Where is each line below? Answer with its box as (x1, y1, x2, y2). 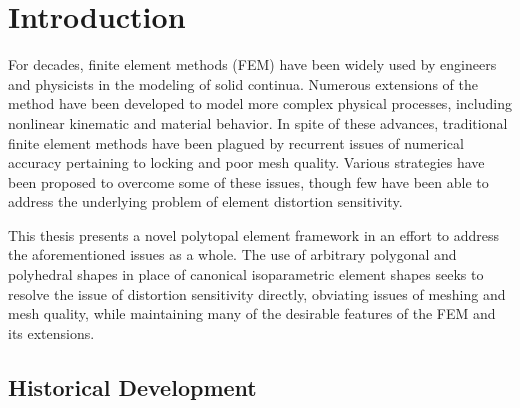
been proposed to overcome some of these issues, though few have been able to (8, 171, 489, 192)
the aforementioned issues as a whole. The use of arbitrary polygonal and (8, 244, 457, 265)
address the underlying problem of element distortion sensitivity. (8, 191, 403, 212)
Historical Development (8, 371, 257, 402)
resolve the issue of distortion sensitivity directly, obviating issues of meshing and (8, 283, 506, 304)
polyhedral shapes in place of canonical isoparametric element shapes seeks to (8, 264, 484, 285)
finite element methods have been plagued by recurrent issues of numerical (8, 132, 464, 153)
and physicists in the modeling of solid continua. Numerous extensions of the (8, 73, 478, 94)
